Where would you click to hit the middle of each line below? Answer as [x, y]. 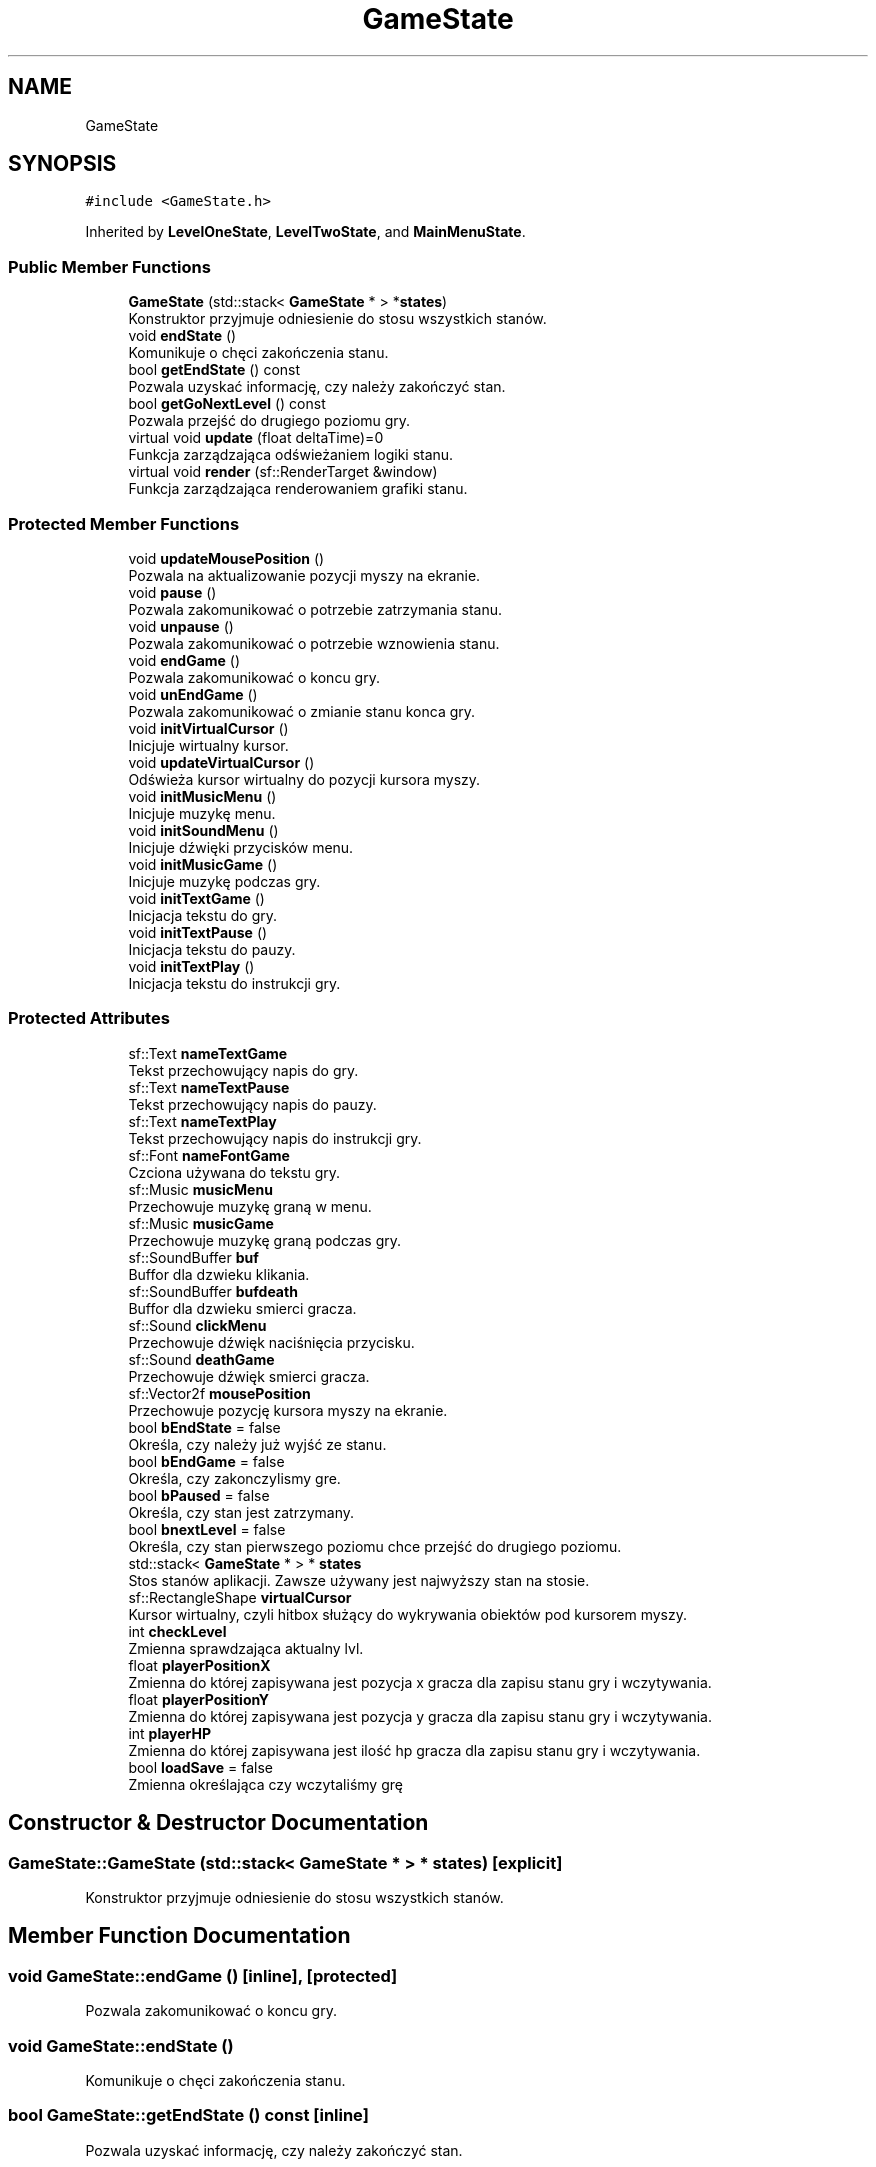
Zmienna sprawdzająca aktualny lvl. [246, 1648]
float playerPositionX [199, 1665]
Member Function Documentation [179, 1936]
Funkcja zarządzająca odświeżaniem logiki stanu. [291, 455]
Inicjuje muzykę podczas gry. [224, 881]
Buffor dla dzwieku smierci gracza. [242, 1308]
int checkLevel [177, 1631]
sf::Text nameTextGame [208, 1053]
